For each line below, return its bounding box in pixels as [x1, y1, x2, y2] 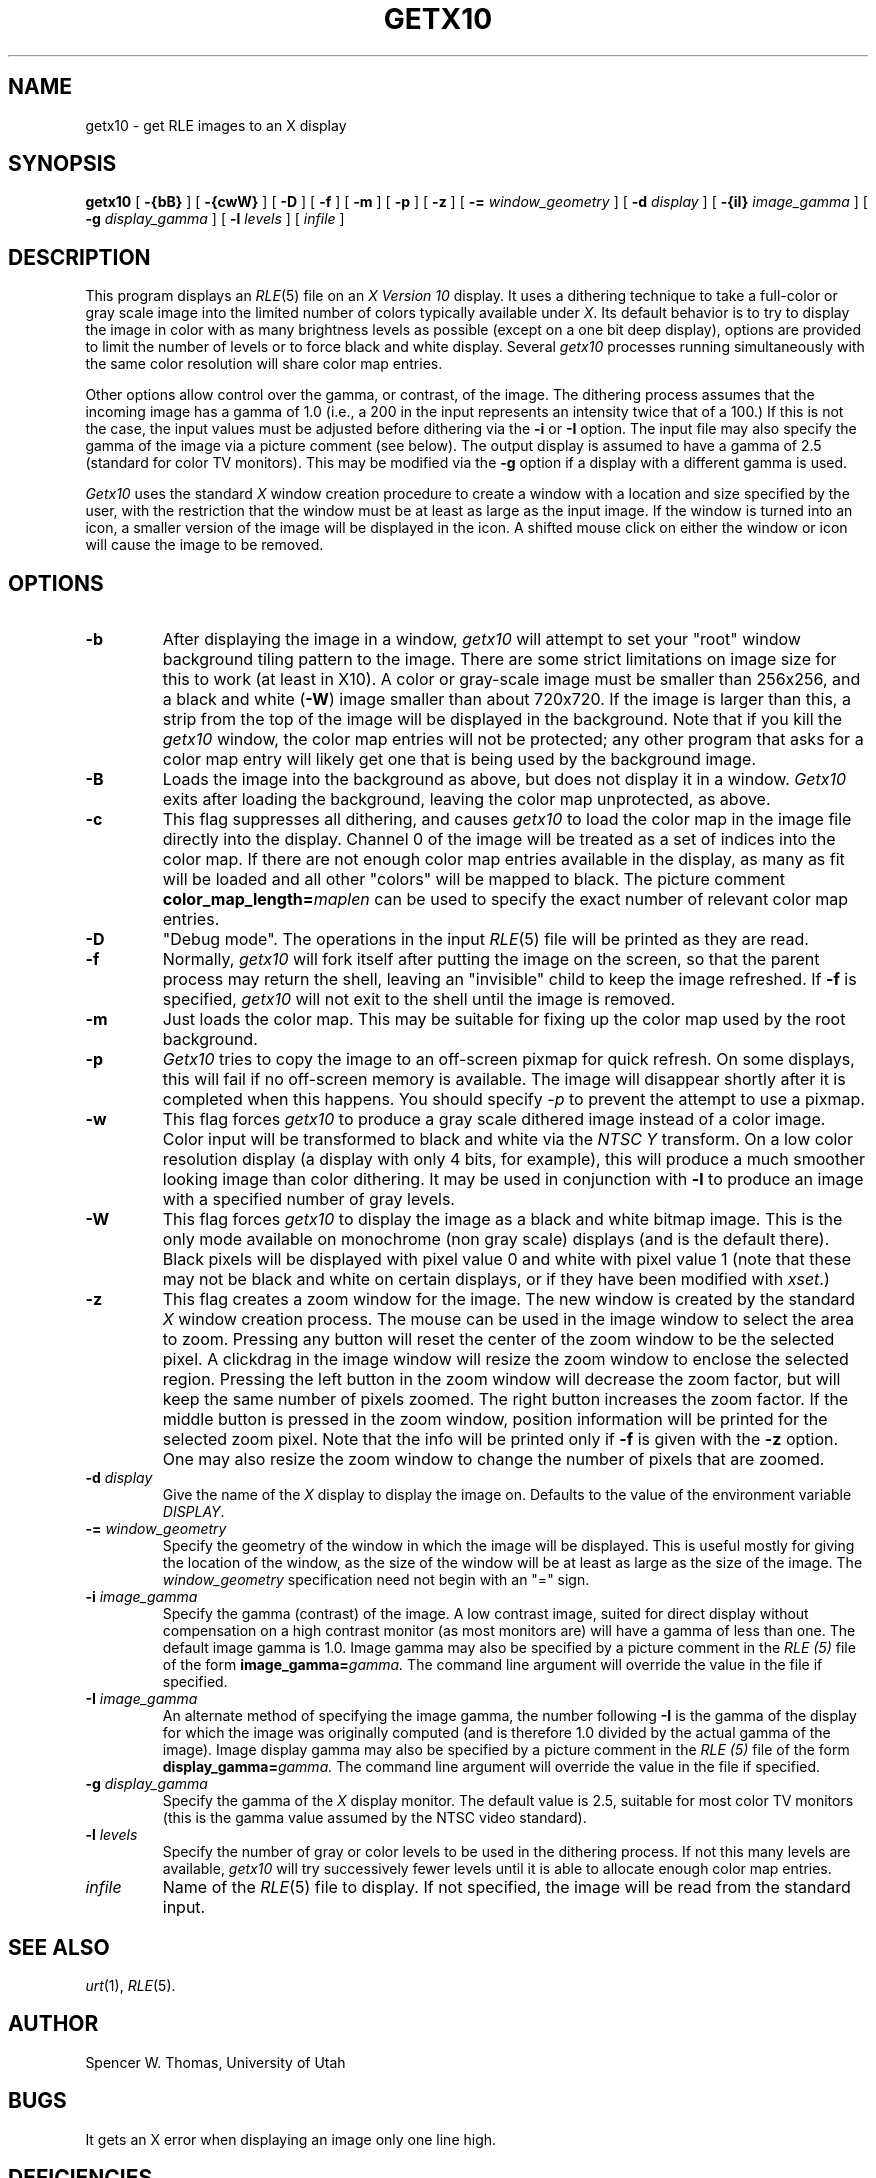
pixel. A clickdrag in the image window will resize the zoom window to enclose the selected [162, 1349, 849, 1370]
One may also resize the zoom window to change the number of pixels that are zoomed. [162, 1449, 825, 1470]
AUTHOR [8, 2011, 99, 2037]
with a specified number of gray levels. [162, 1189, 455, 1210]
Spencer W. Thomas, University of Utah [85, 2053, 346, 2071]
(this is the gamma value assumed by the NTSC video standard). [162, 1809, 587, 1827]
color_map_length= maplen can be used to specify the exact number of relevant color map [162, 889, 849, 910]
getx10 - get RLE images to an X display [85, 116, 347, 134]
